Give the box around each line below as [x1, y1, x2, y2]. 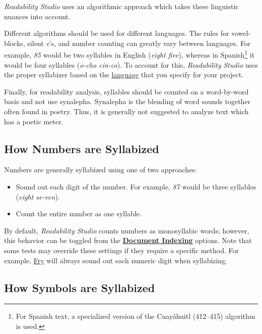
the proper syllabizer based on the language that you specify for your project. [4, 69, 243, 80]
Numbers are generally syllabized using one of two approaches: [4, 164, 197, 175]
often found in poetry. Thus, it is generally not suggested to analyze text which [4, 106, 249, 116]
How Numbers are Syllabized [4, 140, 159, 156]
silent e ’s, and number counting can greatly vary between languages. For [27, 37, 251, 48]
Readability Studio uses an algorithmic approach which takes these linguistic [4, 1, 239, 11]
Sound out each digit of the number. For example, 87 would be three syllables [16, 181, 256, 192]
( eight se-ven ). [16, 191, 60, 202]
